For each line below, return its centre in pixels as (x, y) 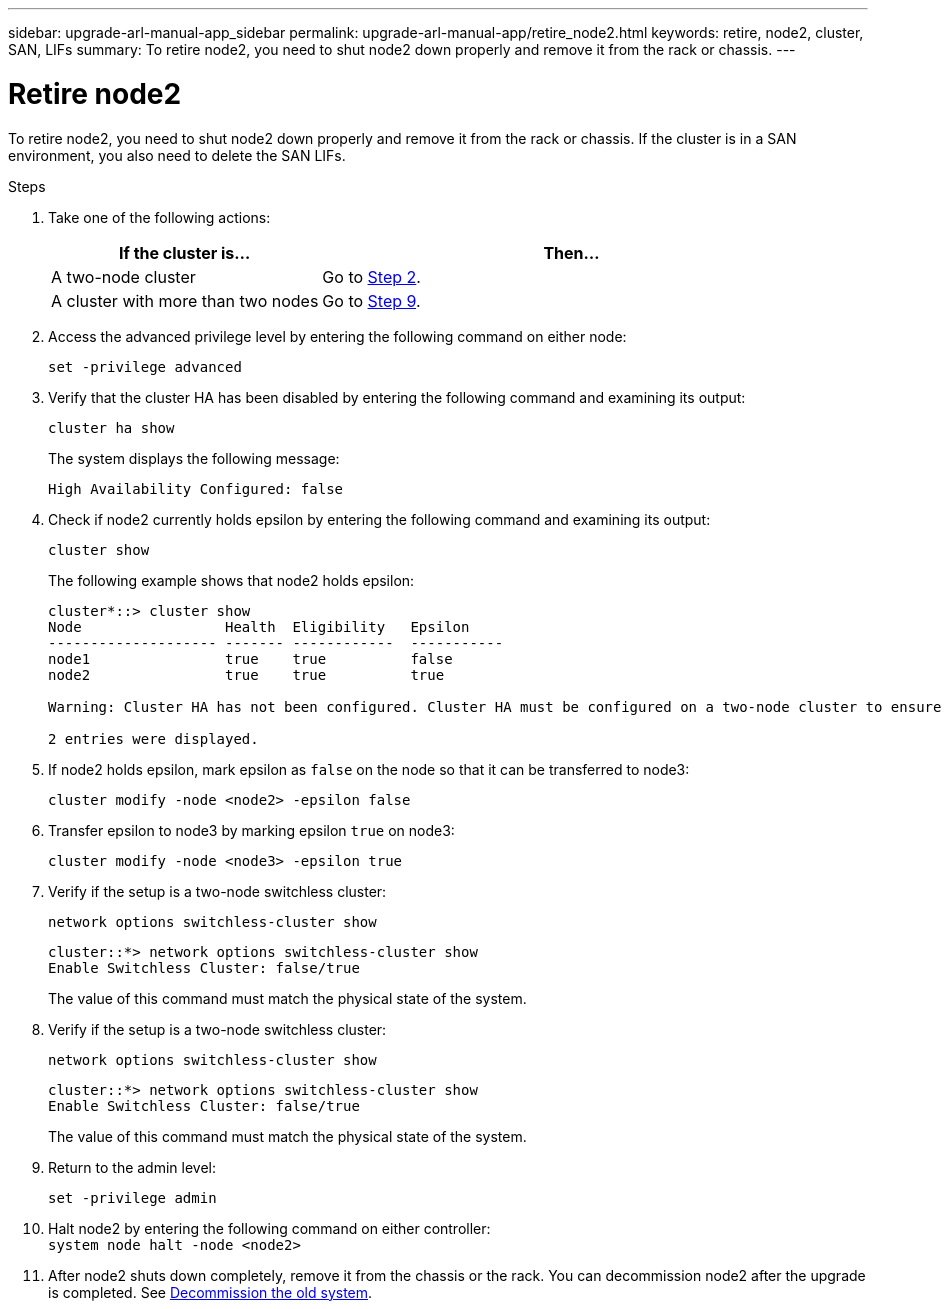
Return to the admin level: (132, 1167)
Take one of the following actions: (159, 217)
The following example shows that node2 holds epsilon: (231, 580)
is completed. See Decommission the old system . (210, 1292)
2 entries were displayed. (153, 738)
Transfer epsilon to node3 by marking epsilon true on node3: (251, 830)
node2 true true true (246, 674)
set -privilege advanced (145, 366)
